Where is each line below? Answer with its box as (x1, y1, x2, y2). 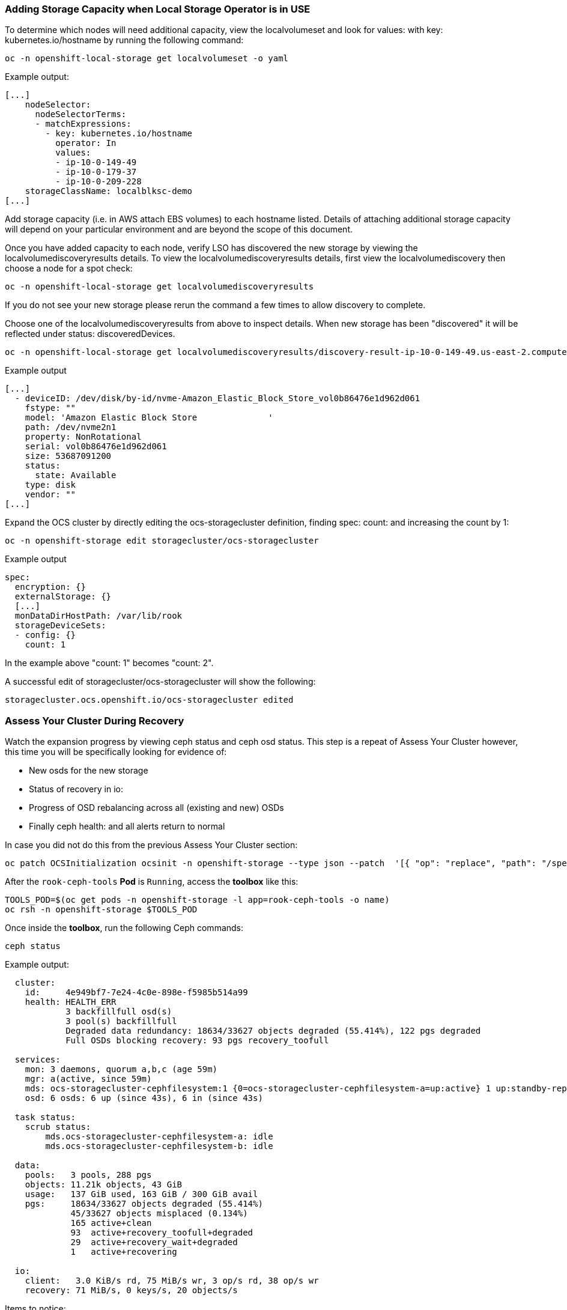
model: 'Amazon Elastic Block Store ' (25, 413, 273, 423)
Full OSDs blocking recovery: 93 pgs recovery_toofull (65, 1036, 329, 1046)
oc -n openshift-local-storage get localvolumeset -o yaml (5, 53, 289, 64)
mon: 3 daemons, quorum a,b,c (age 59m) (25, 1064, 218, 1075)
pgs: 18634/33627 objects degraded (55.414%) (25, 1199, 263, 1209)
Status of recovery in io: (29, 784, 123, 795)
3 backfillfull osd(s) (65, 1007, 172, 1017)
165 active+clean (70, 1218, 152, 1228)
